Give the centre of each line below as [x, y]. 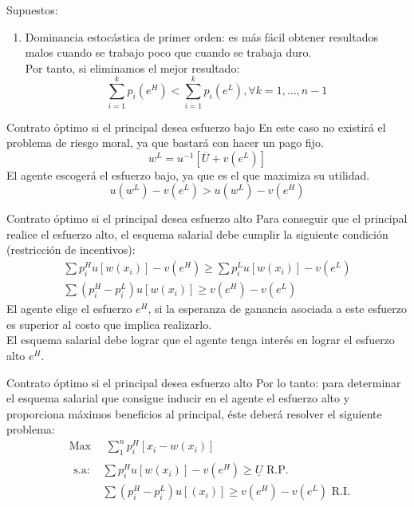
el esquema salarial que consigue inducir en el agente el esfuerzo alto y [178, 398]
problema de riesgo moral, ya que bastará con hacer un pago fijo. [165, 143]
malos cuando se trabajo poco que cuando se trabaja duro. [168, 52]
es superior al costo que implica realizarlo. [109, 324]
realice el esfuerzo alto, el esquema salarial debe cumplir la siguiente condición [197, 234]
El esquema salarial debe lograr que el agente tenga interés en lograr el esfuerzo [201, 340]
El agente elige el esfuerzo [69, 309]
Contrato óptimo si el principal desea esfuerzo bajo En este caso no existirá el [196, 127]
